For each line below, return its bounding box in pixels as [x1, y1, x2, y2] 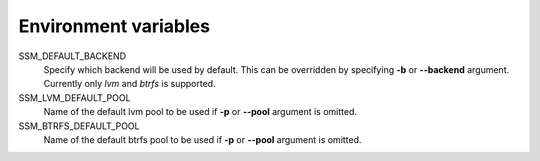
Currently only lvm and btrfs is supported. [43, 78, 216, 90]
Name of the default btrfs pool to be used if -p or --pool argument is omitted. [43, 133, 362, 145]
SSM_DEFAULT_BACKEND [18, 50, 127, 62]
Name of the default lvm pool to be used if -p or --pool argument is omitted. [43, 106, 358, 118]
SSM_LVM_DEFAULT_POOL [18, 91, 131, 104]
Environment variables [18, 15, 210, 37]
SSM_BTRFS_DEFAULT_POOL [18, 120, 140, 132]
